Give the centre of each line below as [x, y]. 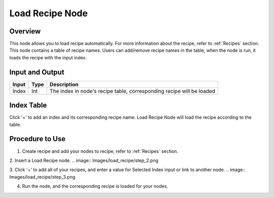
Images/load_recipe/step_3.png [42, 177]
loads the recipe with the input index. [48, 57]
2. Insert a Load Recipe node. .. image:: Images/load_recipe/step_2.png [84, 160]
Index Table [28, 105]
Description [64, 84]
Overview [25, 31]
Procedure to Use [38, 139]
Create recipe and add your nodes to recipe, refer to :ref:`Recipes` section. [100, 151]
